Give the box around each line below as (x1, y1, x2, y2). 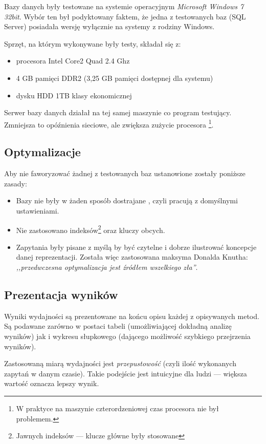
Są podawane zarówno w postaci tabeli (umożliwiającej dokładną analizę (4, 321, 232, 331)
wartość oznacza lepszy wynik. (4, 378, 99, 389)
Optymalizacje (4, 144, 81, 160)
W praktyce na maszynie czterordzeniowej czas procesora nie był (16, 403, 219, 413)
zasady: (4, 178, 27, 188)
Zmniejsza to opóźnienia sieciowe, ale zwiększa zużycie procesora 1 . (4, 117, 214, 130)
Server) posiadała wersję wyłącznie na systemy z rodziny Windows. (4, 21, 215, 32)
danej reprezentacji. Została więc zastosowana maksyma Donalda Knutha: (16, 251, 248, 262)
